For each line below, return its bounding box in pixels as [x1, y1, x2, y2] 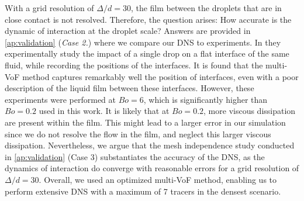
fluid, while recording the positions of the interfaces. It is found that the [5, 58, 263, 71]
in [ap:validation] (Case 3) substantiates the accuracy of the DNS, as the [5, 150, 265, 162]
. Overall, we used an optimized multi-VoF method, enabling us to [39, 173, 277, 185]
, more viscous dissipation [203, 105, 296, 117]
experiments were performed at [5, 93, 116, 105]
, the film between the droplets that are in [130, 2, 282, 13]
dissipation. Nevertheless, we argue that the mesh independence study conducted [5, 139, 295, 151]
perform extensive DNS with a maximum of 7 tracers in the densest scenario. [5, 185, 281, 197]
